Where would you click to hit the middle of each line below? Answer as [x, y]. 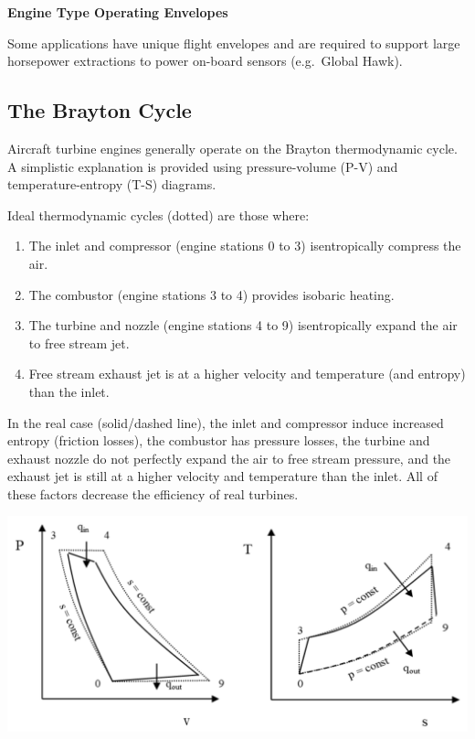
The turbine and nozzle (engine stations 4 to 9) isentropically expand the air [243, 325]
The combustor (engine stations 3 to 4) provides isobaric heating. [211, 294]
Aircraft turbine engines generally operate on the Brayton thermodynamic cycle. [232, 148]
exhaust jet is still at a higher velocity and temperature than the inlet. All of [222, 476]
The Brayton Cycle [100, 110]
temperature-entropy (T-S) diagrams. [112, 184]
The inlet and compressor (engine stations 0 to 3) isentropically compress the [245, 246]
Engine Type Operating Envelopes [118, 12]
